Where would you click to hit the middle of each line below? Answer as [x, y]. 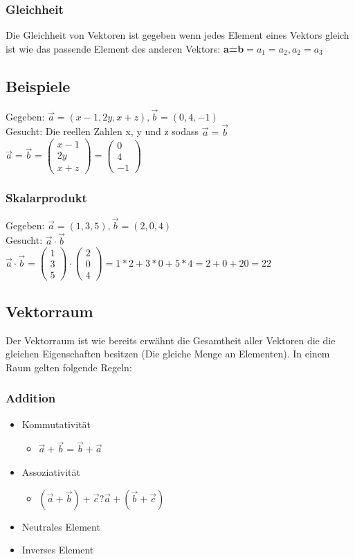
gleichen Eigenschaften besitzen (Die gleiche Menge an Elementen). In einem [168, 354]
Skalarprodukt [46, 198]
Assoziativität [51, 472]
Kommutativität [56, 424]
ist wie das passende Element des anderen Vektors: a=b [125, 48]
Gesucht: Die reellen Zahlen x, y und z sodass [102, 131]
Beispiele [38, 86]
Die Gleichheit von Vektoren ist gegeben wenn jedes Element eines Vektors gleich [177, 35]
